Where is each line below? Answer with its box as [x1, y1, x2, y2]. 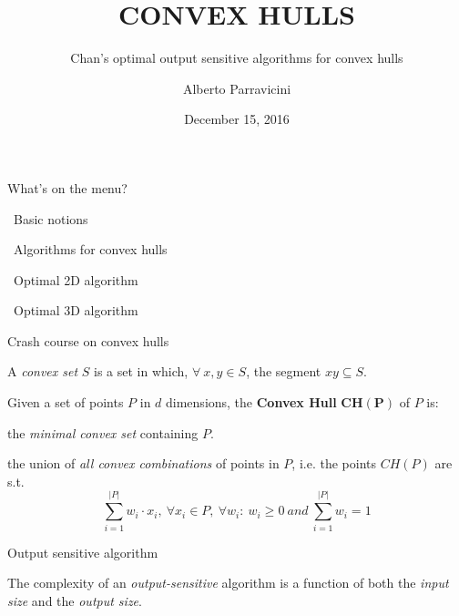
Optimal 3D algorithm [13, 301, 138, 320]
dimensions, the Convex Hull [166, 393, 337, 412]
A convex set [7, 362, 78, 381]
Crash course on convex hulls [7, 331, 169, 350]
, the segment [246, 362, 321, 381]
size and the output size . [7, 590, 142, 610]
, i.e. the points [291, 454, 376, 473]
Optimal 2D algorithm [13, 270, 138, 289]
